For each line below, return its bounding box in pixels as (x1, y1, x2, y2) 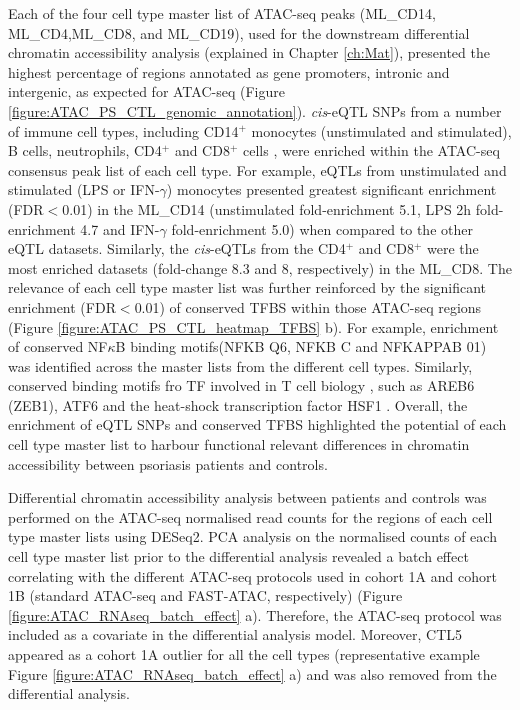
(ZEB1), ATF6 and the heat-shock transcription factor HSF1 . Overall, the (8, 394, 468, 415)
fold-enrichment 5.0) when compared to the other (171, 218, 473, 239)
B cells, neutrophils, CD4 (8, 140, 162, 161)
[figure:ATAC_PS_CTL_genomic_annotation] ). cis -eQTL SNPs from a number (8, 100, 502, 121)
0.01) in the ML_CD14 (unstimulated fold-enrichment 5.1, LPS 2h (62, 198, 472, 219)
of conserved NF (8, 336, 108, 357)
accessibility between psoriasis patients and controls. (8, 453, 328, 474)
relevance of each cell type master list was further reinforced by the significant (8, 277, 487, 298)
